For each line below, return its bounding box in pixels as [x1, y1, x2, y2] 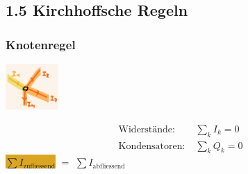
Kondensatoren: [118, 141, 185, 151]
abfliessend [92, 162, 125, 170]
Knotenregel [6, 35, 76, 53]
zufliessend [23, 162, 56, 170]
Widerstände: [118, 124, 175, 134]
